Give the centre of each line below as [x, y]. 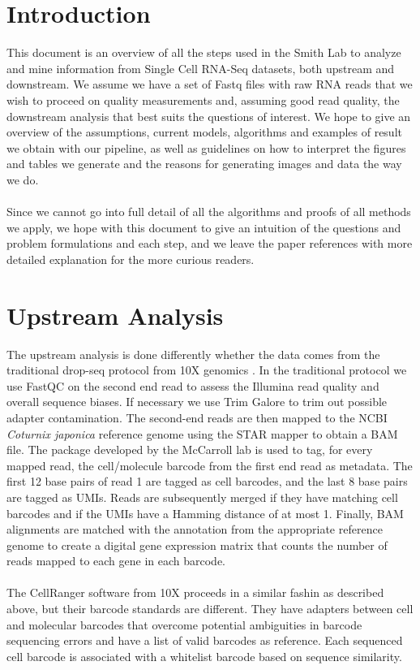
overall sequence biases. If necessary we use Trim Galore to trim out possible [197, 402]
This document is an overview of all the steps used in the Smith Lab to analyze [204, 52]
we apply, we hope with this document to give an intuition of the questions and [204, 227]
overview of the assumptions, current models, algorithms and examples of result [204, 132]
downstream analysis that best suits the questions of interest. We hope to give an [209, 116]
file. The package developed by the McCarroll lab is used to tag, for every [190, 450]
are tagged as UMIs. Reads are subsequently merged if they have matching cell [202, 497]
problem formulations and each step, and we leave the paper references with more [210, 243]
